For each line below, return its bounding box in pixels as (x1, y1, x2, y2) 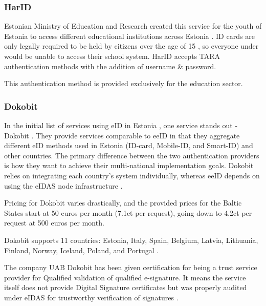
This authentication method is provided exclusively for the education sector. (4, 78, 243, 89)
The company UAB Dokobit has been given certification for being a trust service (4, 262, 257, 273)
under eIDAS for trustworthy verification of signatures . (4, 292, 179, 302)
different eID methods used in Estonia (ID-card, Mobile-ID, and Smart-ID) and (4, 140, 253, 151)
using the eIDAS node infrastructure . (4, 180, 123, 191)
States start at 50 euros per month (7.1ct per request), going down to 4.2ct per (4, 207, 252, 218)
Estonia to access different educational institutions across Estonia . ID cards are (4, 30, 255, 41)
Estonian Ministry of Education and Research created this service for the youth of (4, 21, 262, 31)
